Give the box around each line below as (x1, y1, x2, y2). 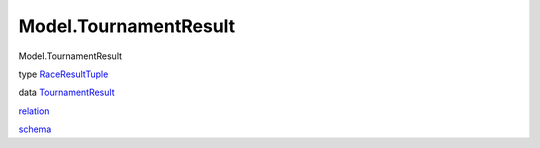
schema (18, 123, 52, 135)
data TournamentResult (18, 86, 115, 99)
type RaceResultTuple (18, 68, 109, 80)
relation (18, 105, 50, 117)
